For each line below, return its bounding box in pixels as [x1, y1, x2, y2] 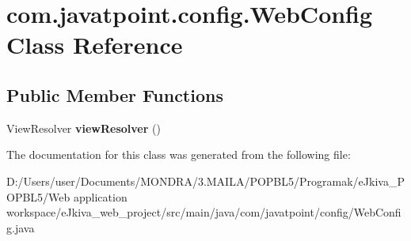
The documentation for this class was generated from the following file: [6, 146, 351, 163]
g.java [6, 219, 35, 235]
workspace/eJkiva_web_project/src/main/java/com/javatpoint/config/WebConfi [6, 204, 401, 220]
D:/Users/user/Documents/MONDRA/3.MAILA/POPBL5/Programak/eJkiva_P [6, 172, 405, 189]
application [73, 188, 127, 205]
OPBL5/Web [6, 188, 70, 205]
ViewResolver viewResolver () [6, 119, 161, 136]
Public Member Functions [6, 82, 223, 107]
